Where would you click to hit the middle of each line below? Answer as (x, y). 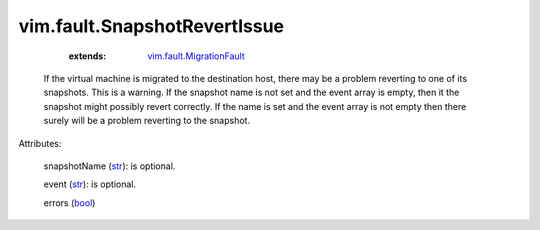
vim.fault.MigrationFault (196, 56)
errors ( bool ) (69, 202)
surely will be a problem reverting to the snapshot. (146, 121)
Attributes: (40, 143)
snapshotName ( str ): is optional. (109, 166)
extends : (87, 56)
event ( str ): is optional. (90, 184)
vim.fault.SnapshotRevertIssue (151, 26)
